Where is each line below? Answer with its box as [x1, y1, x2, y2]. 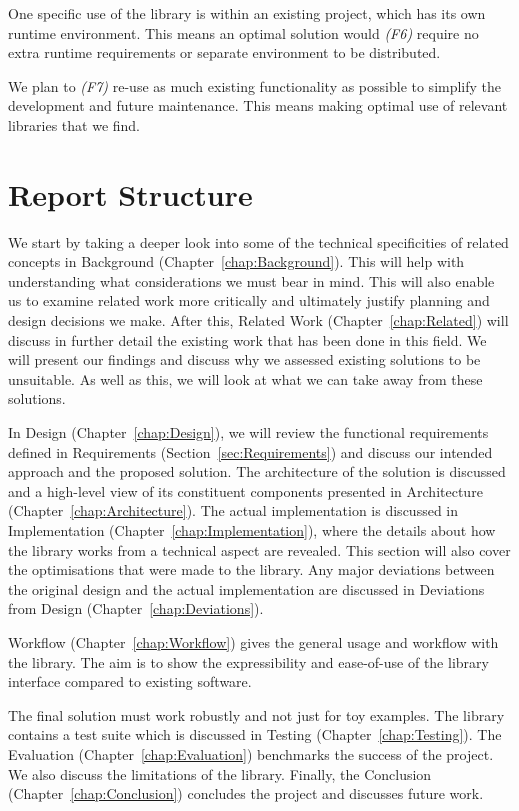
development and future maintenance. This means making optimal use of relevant [8, 95, 508, 116]
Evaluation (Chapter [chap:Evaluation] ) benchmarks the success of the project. [8, 743, 494, 764]
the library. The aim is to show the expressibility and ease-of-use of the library [8, 651, 489, 672]
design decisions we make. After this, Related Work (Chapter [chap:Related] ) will [8, 310, 509, 331]
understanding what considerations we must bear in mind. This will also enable [8, 270, 495, 291]
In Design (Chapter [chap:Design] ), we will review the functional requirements [8, 422, 489, 443]
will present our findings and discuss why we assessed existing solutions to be [8, 349, 481, 370]
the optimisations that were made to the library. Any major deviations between [8, 559, 495, 580]
